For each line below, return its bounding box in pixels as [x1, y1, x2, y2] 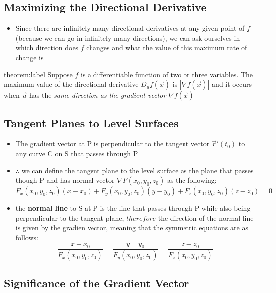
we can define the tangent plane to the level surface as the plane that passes [21, 165, 254, 175]
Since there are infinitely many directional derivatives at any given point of [15, 23, 245, 33]
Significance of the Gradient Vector [4, 275, 189, 290]
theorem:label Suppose [4, 69, 73, 79]
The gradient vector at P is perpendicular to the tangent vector [15, 138, 210, 149]
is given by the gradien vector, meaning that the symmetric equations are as [15, 222, 248, 233]
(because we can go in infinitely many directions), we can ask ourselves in [15, 32, 240, 43]
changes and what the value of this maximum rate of [86, 42, 247, 53]
